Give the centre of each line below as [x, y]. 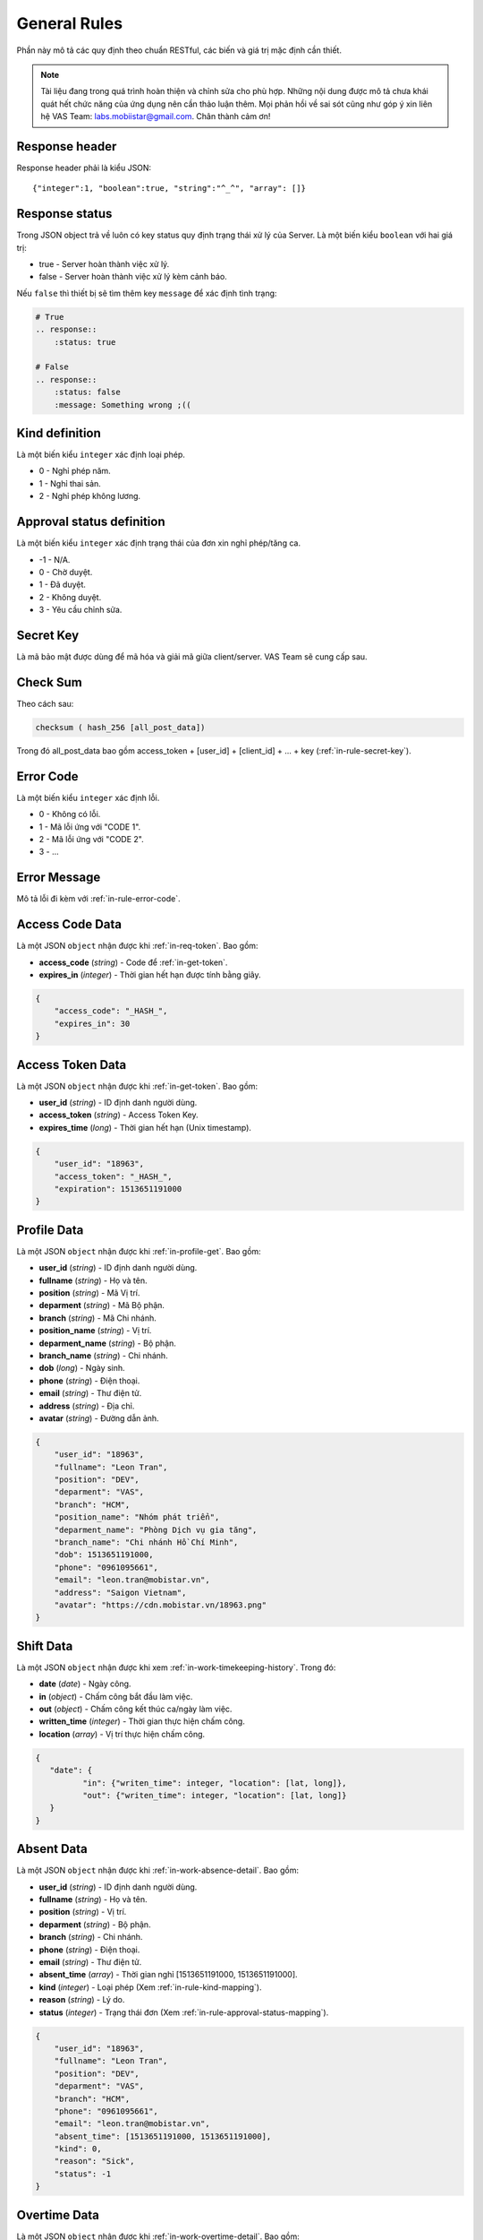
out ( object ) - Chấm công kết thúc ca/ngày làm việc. [136, 1709]
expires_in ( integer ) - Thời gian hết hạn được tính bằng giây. [150, 974]
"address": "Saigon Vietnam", [120, 1592]
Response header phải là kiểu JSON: [84, 168]
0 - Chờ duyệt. [66, 572]
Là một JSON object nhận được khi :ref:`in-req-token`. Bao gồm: [137, 946]
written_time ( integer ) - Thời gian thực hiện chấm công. [142, 1721]
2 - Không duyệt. [70, 597]
